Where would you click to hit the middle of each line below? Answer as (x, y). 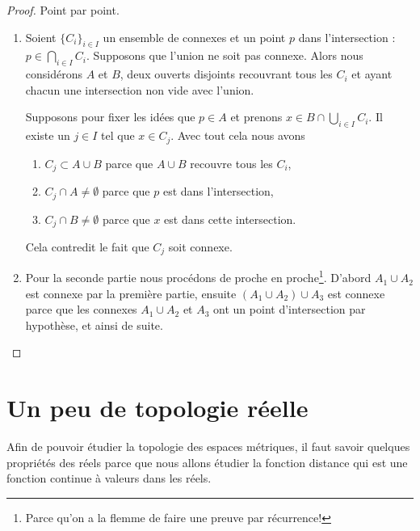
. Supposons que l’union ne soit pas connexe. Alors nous (225, 55)
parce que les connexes (81, 309)
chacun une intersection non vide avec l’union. (140, 89)
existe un (48, 135)
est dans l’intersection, (218, 191)
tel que (118, 135)
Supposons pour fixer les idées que (110, 117)
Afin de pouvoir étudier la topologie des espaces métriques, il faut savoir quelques (208, 447)
